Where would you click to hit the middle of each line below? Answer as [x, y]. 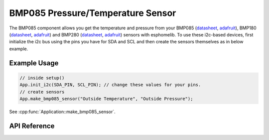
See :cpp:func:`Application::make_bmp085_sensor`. [62, 112]
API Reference [32, 126]
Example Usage [34, 63]
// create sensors [42, 92]
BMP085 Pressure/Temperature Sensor [93, 13]
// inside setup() [42, 78]
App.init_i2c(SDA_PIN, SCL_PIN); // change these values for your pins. [110, 85]
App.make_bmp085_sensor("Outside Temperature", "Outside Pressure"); [106, 99]
